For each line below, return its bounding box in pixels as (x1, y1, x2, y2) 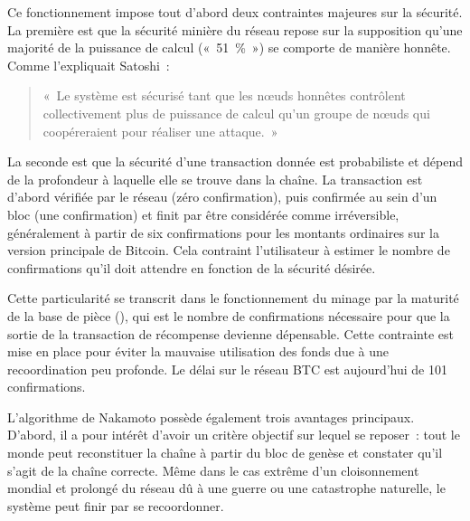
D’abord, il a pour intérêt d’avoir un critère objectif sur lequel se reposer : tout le (7, 425, 460, 444)
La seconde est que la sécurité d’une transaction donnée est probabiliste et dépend (7, 152, 463, 171)
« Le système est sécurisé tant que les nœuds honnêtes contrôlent (42, 86, 406, 105)
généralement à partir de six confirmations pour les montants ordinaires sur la (7, 223, 439, 242)
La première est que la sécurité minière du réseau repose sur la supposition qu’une (7, 20, 463, 39)
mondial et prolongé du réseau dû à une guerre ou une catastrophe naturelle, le (7, 478, 446, 497)
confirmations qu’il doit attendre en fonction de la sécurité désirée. (7, 258, 376, 277)
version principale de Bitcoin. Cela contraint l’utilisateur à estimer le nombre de (7, 241, 450, 260)
